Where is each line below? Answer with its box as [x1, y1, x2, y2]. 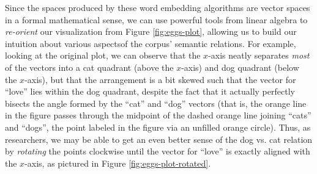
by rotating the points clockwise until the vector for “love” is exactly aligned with [5, 145, 310, 158]
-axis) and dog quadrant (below [181, 60, 299, 73]
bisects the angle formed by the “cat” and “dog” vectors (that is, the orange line [5, 96, 307, 109]
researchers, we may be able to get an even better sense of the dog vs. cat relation [5, 132, 313, 145]
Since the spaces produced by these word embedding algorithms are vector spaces [5, 1, 310, 13]
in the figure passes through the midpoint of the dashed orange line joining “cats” [5, 109, 311, 121]
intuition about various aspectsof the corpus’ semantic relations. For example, [5, 37, 296, 49]
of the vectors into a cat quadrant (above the [5, 60, 174, 73]
